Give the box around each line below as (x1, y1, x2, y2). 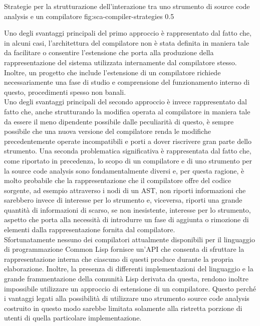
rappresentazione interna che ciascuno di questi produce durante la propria (4, 253, 233, 264)
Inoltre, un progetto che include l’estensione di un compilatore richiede (4, 67, 221, 77)
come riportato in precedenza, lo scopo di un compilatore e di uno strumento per (4, 155, 252, 166)
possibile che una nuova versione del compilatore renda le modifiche (4, 126, 211, 136)
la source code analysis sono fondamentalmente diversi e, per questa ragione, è (4, 165, 244, 176)
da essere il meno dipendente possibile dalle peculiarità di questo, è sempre (4, 116, 234, 126)
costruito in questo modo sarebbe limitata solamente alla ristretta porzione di (4, 302, 242, 313)
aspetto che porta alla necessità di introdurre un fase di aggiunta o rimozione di (4, 214, 249, 225)
